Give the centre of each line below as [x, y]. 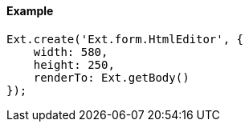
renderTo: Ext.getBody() [111, 77]
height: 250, [74, 64]
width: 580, [71, 52]
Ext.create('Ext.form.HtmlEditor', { [125, 39]
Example [30, 11]
